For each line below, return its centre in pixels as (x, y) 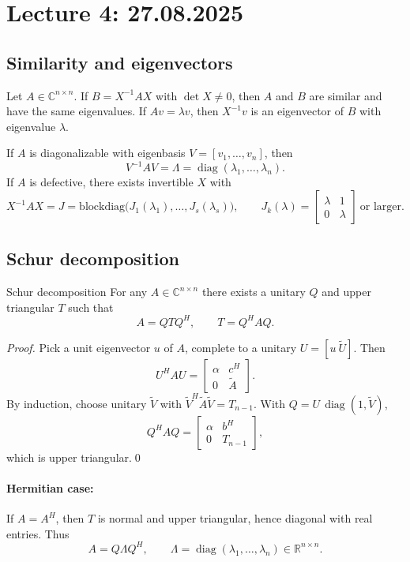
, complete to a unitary (241, 347)
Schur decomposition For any (77, 292)
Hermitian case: (50, 487)
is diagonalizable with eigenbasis (107, 153)
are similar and (346, 95)
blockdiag (102, 207)
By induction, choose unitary (77, 403)
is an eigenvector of (297, 111)
